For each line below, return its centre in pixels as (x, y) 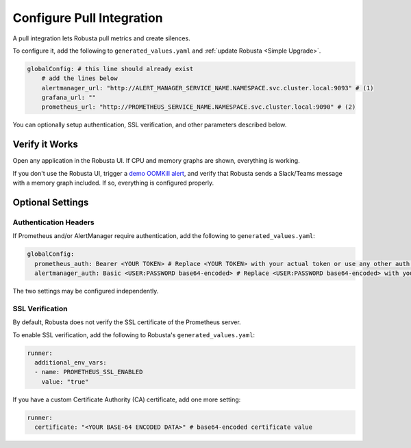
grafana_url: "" (68, 98)
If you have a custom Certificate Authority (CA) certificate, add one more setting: (127, 399)
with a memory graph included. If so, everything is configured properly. (113, 183)
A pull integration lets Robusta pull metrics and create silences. (102, 38)
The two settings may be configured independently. (86, 291)
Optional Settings (51, 202)
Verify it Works (46, 145)
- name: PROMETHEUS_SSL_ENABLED (89, 372)
